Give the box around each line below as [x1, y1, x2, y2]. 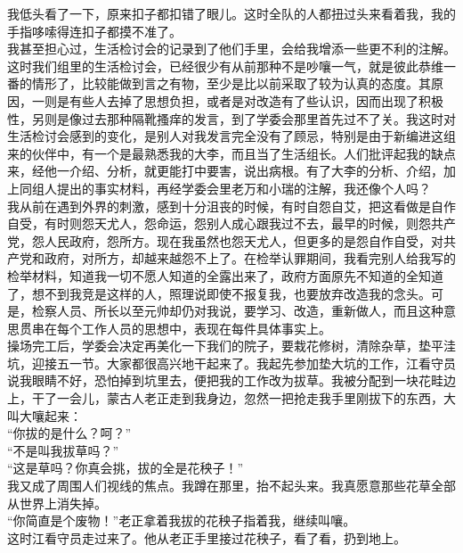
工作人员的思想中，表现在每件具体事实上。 [81, 318, 331, 337]
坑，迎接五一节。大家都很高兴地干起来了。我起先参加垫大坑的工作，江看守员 [7, 353, 456, 372]
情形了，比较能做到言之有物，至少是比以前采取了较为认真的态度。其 [31, 74, 431, 93]
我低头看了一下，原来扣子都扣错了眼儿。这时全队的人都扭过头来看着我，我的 [7, 4, 456, 22]
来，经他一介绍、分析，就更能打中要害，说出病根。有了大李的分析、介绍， [7, 161, 443, 180]
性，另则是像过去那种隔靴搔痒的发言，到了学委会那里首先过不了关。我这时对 [7, 109, 456, 128]
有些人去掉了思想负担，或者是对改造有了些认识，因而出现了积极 [69, 91, 443, 110]
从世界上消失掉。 [7, 493, 107, 512]
